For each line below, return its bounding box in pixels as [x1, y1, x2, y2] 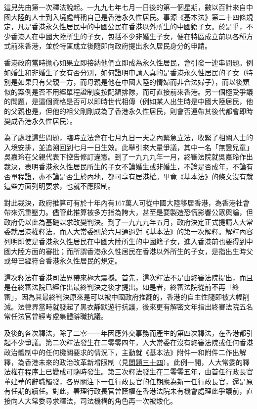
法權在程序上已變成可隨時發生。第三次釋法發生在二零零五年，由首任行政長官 [4, 366, 253, 377]
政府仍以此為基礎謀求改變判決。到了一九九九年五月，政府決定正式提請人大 [4, 216, 246, 227]
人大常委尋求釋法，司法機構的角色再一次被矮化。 [17, 395, 177, 406]
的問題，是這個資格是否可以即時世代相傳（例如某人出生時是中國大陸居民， [4, 96, 246, 106]
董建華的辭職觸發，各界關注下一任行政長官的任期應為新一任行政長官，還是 [4, 376, 246, 386]
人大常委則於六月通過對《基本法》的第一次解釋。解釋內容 [66, 226, 253, 237]
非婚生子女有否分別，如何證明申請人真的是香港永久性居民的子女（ [31, 67, 246, 77]
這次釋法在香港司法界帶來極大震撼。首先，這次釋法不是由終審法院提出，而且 [4, 272, 253, 282]
